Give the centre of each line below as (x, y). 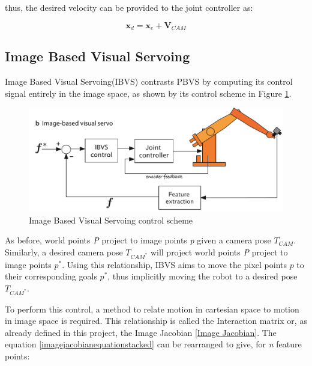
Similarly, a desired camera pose (64, 252)
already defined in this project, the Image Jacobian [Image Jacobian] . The (141, 332)
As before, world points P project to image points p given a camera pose (138, 240)
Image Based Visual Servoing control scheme (111, 220)
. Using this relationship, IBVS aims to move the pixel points (174, 264)
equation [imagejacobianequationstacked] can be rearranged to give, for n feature (153, 344)
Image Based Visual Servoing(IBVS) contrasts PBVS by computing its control (149, 81)
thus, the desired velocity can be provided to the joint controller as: (129, 7)
